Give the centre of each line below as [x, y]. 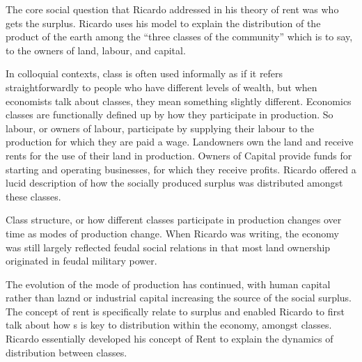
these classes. [33, 196]
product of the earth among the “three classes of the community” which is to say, [179, 37]
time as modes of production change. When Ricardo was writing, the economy [172, 233]
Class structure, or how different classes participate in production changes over [174, 220]
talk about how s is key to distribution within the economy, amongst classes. [169, 325]
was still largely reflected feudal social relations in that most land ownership [168, 247]
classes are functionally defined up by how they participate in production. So [170, 115]
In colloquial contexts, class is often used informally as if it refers [144, 73]
